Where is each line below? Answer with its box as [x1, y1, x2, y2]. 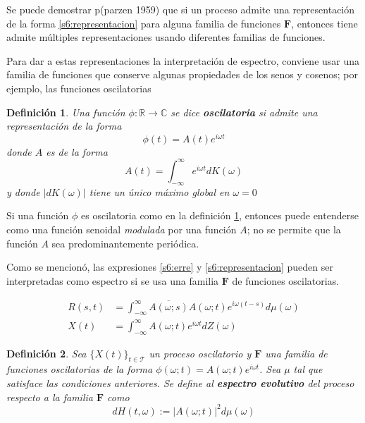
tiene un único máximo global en [89, 184, 230, 199]
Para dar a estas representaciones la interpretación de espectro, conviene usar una [6, 53, 360, 68]
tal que [293, 362, 323, 376]
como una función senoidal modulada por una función [6, 221, 237, 236]
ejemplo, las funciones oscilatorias [6, 80, 151, 95]
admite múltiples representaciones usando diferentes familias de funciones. [6, 30, 326, 44]
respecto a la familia [6, 389, 93, 404]
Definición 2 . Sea [6, 345, 87, 360]
